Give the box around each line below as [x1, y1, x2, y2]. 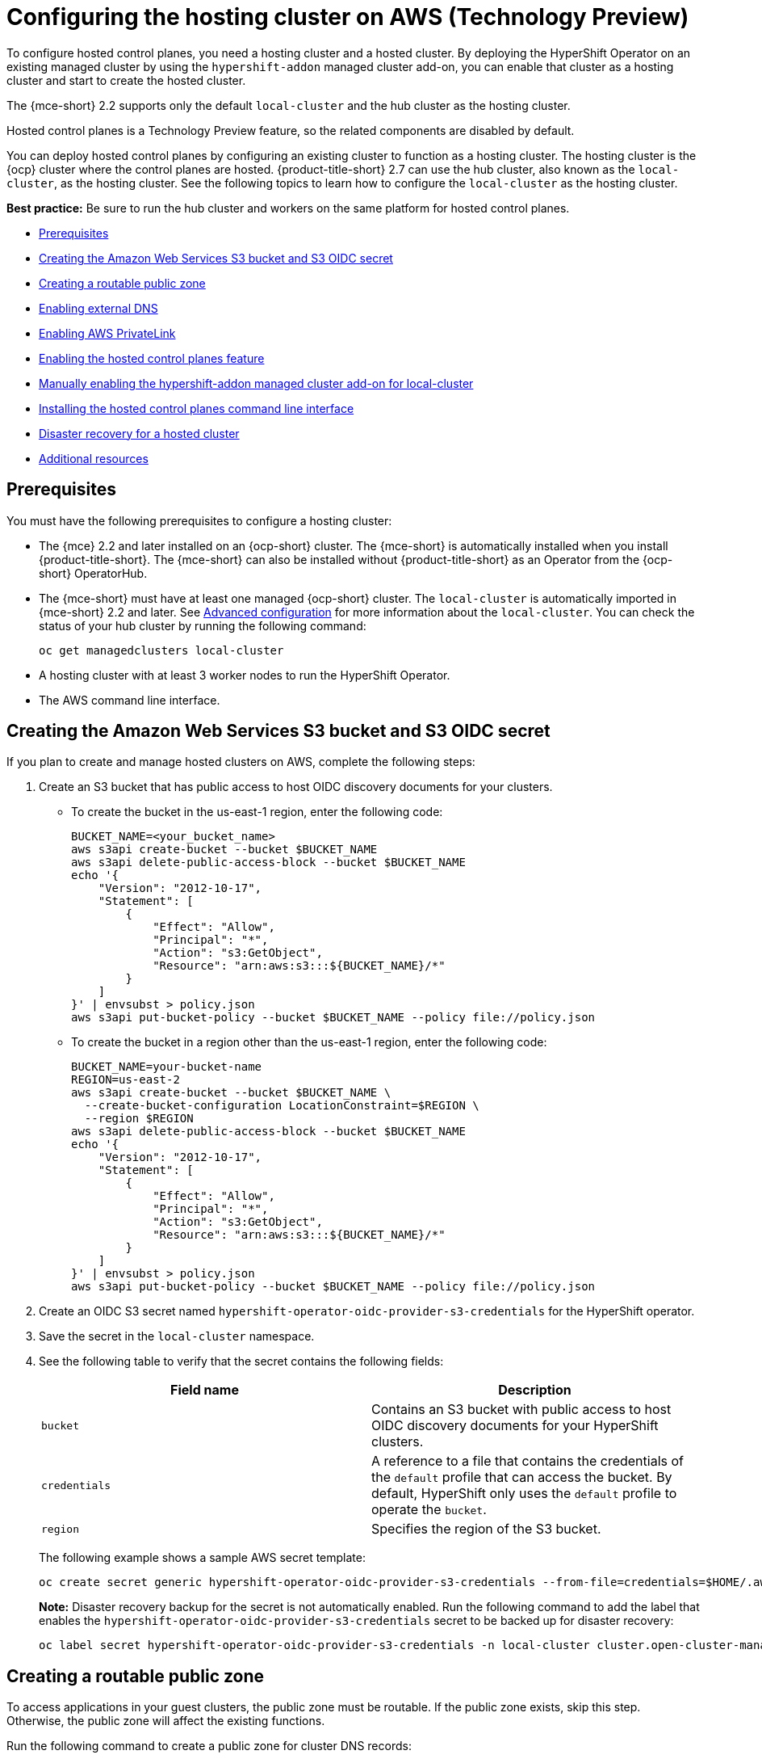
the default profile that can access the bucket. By [371, 1469, 672, 1486]
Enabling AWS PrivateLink [39, 326, 176, 340]
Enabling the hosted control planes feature [39, 351, 265, 365]
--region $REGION [84, 1112, 194, 1126]
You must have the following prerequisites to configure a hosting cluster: [6, 513, 392, 528]
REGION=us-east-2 [71, 1073, 180, 1087]
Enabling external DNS [39, 301, 158, 315]
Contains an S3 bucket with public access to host [371, 1401, 672, 1418]
